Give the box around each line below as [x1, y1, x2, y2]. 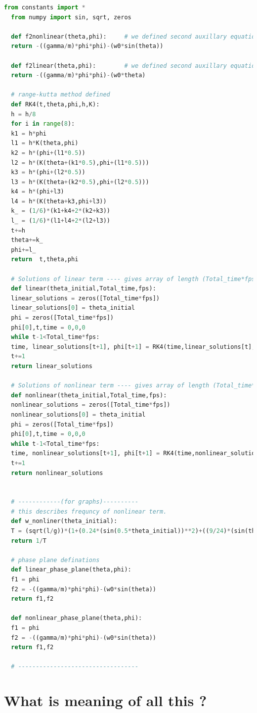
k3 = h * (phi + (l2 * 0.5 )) [11, 169, 86, 176]
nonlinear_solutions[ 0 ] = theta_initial [11, 411, 146, 418]
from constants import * [4, 4, 86, 11]
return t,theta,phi [11, 256, 79, 263]
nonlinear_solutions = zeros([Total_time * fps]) [11, 401, 171, 409]
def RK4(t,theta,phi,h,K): [11, 100, 100, 108]
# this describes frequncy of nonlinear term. [11, 508, 167, 515]
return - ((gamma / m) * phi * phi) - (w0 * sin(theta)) [11, 43, 164, 50]
